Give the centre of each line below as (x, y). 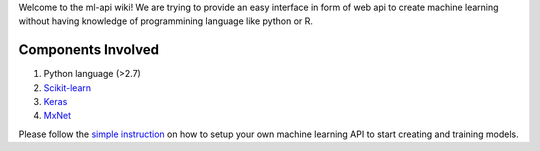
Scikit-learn (67, 87)
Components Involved (89, 50)
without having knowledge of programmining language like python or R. (166, 21)
